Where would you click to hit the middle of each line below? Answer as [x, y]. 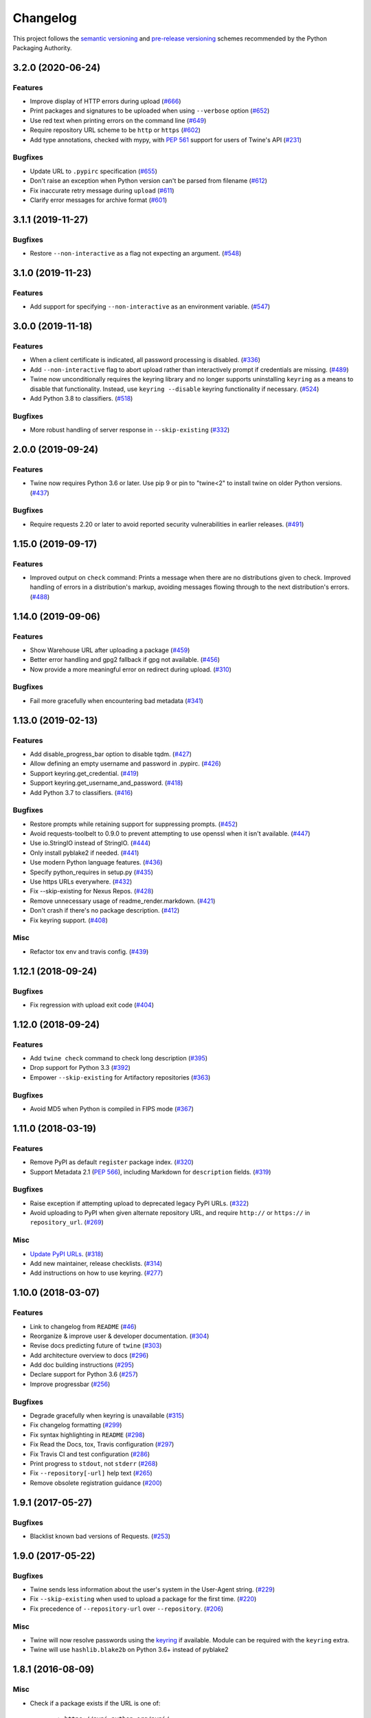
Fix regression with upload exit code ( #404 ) [92, 1005]
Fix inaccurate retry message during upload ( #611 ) [102, 190]
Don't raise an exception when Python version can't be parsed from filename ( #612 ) [149, 181]
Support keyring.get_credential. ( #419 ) [84, 773]
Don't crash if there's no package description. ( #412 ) [105, 911]
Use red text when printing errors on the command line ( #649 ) [118, 120]
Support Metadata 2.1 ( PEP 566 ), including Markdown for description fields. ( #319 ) [150, 1172]
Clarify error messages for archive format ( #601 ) [99, 200]
